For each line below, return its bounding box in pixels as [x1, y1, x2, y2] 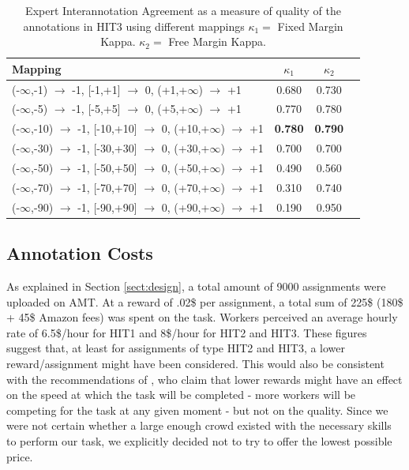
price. [6, 448, 33, 464]
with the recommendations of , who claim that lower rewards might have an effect [6, 370, 403, 387]
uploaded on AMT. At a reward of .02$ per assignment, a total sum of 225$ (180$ [6, 293, 403, 310]
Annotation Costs [6, 241, 153, 265]
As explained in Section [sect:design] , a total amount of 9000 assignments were [6, 277, 386, 294]
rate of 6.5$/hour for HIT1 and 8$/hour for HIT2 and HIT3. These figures [6, 324, 367, 340]
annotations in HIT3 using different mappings [23, 17, 245, 34]
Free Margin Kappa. [168, 33, 266, 50]
